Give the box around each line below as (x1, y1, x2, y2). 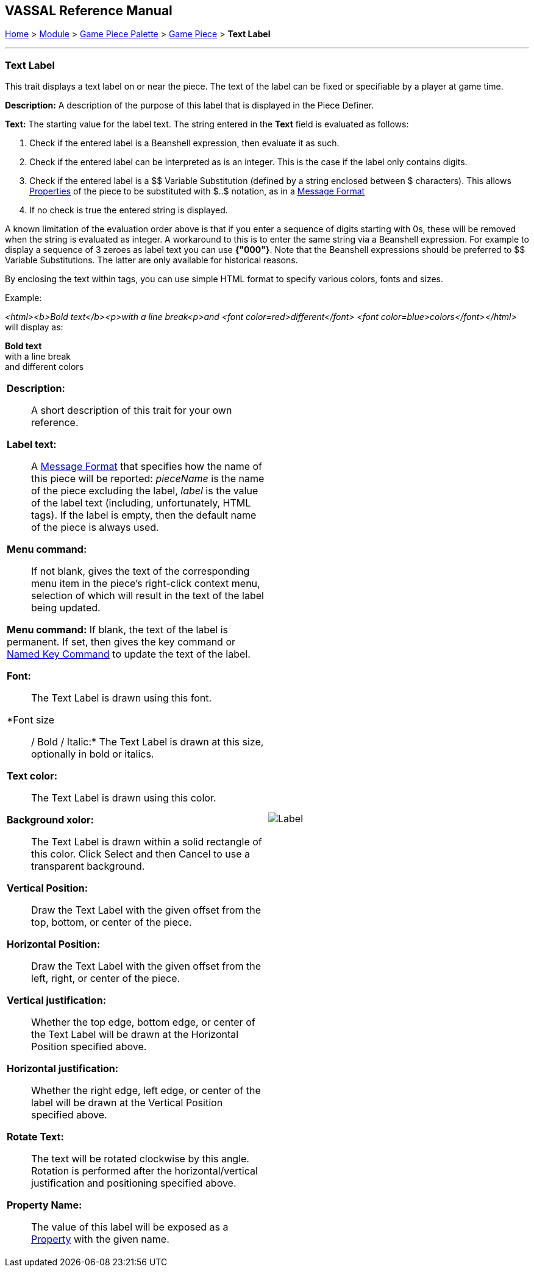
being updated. (31, 602, 101, 614)
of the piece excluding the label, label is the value (31, 485, 258, 497)
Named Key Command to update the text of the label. (7, 648, 251, 661)
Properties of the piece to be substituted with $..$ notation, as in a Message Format (29, 186, 365, 197)
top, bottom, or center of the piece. (31, 916, 192, 929)
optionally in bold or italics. (31, 748, 154, 761)
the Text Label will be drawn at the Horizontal (31, 1028, 239, 1041)
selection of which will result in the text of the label (31, 589, 264, 602)
